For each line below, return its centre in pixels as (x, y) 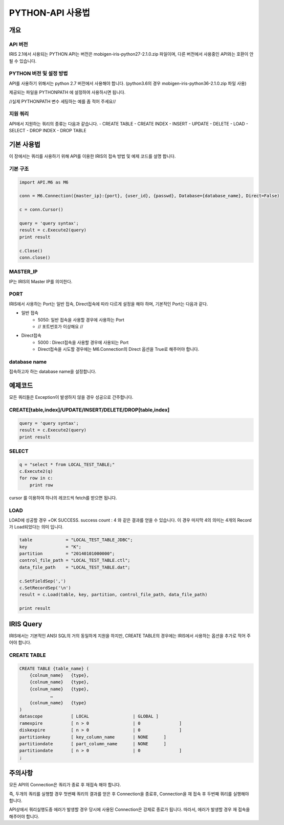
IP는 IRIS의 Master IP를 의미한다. (41, 281)
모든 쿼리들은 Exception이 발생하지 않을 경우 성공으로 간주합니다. (71, 397)
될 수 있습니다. (23, 61)
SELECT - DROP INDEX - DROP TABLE (48, 131)
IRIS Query (26, 624)
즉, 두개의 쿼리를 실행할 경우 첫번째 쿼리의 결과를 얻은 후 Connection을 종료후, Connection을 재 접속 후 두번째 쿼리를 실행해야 (129, 794)
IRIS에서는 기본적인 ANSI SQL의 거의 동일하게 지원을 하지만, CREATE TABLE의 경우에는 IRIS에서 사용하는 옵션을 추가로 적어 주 (130, 636)
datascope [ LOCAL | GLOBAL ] (89, 716)
